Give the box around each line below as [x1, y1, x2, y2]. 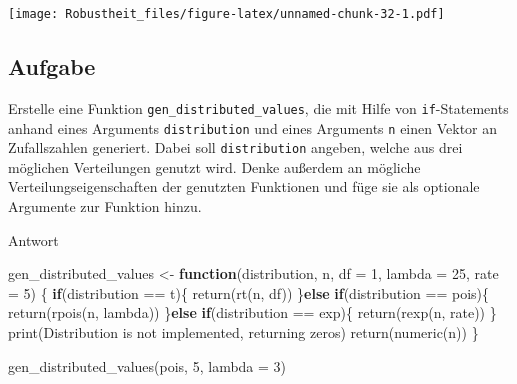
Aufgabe [8, 51, 96, 82]
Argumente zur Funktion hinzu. [8, 196, 202, 217]
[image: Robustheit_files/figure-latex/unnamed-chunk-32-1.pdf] [8, 7, 445, 21]
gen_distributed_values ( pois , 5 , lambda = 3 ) [8, 355, 287, 376]
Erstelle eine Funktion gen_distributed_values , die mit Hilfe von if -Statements [8, 97, 509, 118]
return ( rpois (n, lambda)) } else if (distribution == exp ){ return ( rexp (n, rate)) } [8, 302, 497, 323]
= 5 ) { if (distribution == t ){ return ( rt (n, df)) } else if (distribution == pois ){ [8, 282, 490, 303]
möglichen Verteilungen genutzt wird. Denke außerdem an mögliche [8, 156, 421, 177]
